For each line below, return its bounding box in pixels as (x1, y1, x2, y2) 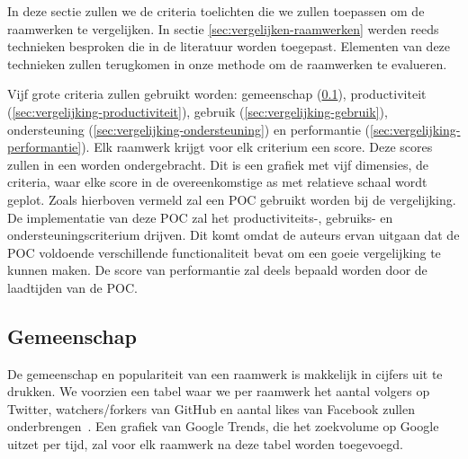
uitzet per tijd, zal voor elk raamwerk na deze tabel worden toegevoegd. (7, 435, 404, 454)
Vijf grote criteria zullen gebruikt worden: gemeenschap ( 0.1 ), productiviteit (7, 84, 427, 103)
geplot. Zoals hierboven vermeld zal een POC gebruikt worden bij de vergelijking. (7, 190, 456, 208)
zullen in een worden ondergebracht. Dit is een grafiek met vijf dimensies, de (7, 154, 429, 173)
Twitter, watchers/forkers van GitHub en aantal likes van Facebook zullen (7, 399, 415, 418)
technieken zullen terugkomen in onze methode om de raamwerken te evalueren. (7, 54, 447, 73)
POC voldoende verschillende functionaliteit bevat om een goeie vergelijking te (7, 243, 441, 261)
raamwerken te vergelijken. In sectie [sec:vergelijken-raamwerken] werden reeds (7, 19, 439, 38)
